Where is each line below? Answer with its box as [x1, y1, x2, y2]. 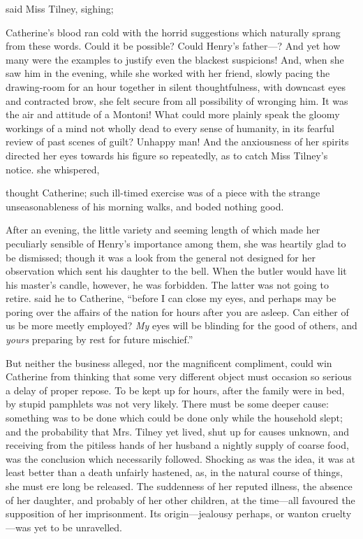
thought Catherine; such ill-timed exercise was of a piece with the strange [6, 185, 320, 200]
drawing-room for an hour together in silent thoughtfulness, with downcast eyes [6, 79, 346, 94]
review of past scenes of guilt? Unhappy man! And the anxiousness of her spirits [6, 134, 349, 149]
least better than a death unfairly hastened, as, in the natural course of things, [6, 465, 343, 480]
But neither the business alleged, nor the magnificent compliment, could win [6, 355, 332, 370]
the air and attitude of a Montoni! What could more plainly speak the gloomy [6, 107, 340, 122]
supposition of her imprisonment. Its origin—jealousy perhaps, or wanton [6, 506, 319, 521]
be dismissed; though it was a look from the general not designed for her [6, 250, 316, 264]
